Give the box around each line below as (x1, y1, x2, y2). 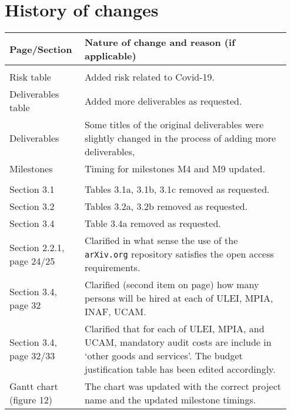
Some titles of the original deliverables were (84, 118, 264, 132)
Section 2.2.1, (9, 240, 65, 254)
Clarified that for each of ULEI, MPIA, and (84, 322, 265, 336)
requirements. (84, 261, 141, 275)
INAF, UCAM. (84, 305, 146, 319)
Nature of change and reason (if (84, 35, 235, 49)
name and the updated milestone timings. (84, 393, 256, 407)
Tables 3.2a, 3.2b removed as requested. (84, 199, 248, 213)
